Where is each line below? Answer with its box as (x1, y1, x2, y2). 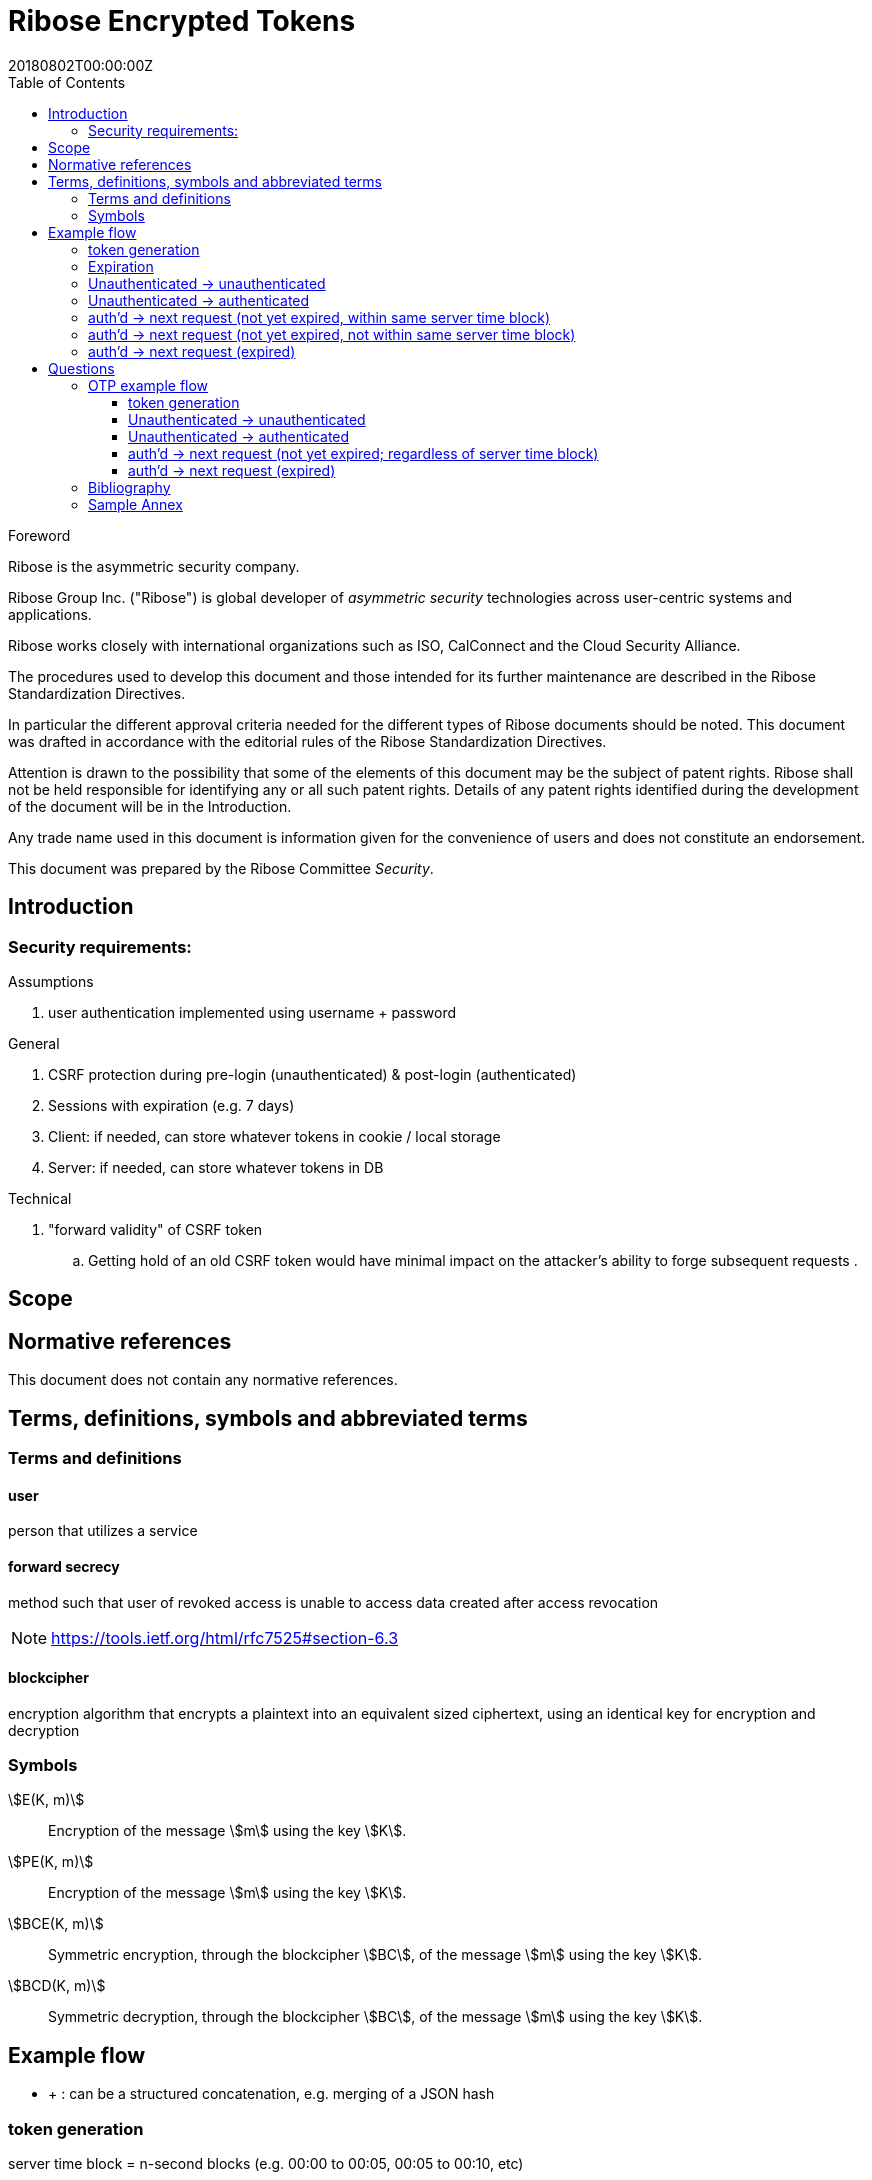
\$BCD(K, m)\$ (8, 1977, 106, 1995)
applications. (8, 605, 92, 623)
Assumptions (8, 972, 94, 990)
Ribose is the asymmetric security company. (8, 557, 300, 575)
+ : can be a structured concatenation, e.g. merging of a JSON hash (48, 2085, 495, 2103)
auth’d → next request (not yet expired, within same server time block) (88, 308, 551, 326)
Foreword (8, 526, 71, 544)
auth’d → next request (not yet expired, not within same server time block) (88, 325, 576, 343)
